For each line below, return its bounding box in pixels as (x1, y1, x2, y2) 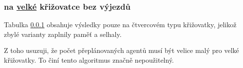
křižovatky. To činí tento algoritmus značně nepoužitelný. (4, 55, 174, 65)
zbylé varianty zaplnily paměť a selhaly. (4, 29, 122, 39)
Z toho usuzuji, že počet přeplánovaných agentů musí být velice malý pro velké (4, 45, 239, 55)
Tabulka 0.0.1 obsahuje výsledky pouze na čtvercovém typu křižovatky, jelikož (4, 19, 237, 30)
